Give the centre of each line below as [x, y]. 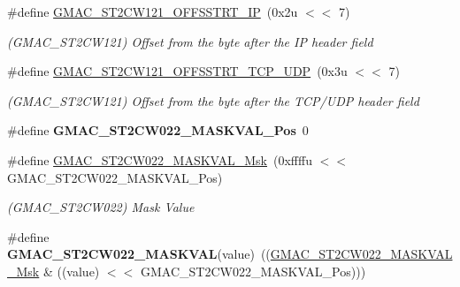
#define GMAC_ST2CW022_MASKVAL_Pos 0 [158, 130]
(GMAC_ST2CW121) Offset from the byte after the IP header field [190, 41]
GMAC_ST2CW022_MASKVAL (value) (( [139, 254]
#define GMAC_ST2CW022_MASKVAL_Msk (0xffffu [160, 159]
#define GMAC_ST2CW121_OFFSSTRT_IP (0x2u [153, 11]
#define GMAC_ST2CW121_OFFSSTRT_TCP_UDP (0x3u [177, 71]
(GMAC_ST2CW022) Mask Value [101, 207]
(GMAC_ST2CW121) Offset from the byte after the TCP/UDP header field [213, 100]
